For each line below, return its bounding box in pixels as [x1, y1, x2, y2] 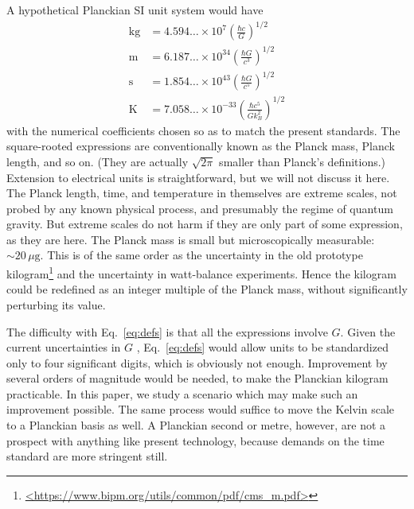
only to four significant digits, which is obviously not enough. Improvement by [6, 354, 388, 371]
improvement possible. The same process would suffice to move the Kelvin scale [6, 401, 395, 418]
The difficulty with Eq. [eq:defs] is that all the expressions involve [6, 323, 328, 340]
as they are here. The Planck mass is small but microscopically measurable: [6, 231, 375, 247]
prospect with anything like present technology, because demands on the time [6, 432, 385, 449]
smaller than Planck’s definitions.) [219, 153, 386, 169]
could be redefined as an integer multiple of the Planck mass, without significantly [6, 281, 408, 297]
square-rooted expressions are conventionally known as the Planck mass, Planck [6, 138, 395, 154]
